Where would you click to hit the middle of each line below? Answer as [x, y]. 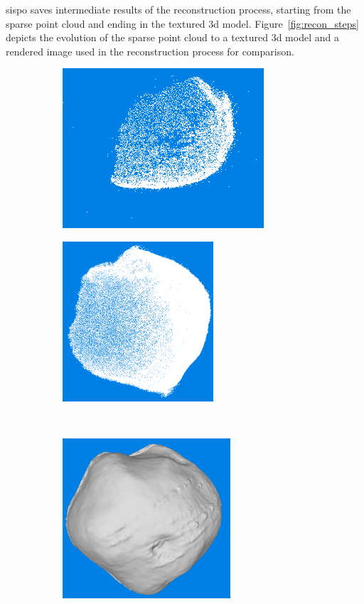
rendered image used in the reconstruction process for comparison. [150, 51]
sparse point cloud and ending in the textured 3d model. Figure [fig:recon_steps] [182, 23]
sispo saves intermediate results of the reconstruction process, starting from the [178, 9]
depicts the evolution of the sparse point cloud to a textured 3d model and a [172, 37]
